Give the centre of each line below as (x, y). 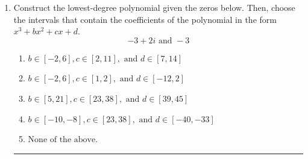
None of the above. (63, 140)
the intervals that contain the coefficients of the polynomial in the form (145, 19)
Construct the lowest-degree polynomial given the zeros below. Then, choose (154, 7)
